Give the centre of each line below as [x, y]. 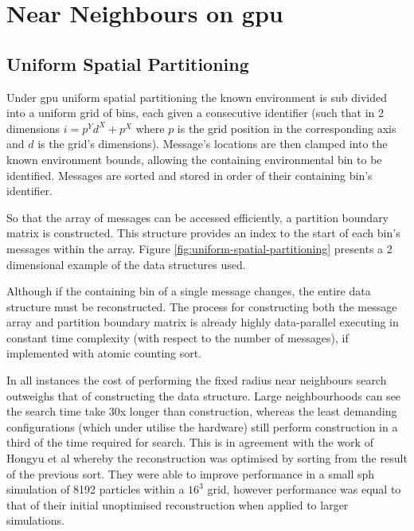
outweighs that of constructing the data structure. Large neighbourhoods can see [204, 395]
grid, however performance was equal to [304, 489]
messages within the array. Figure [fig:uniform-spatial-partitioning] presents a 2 [199, 248]
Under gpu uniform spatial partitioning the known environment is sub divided [197, 97]
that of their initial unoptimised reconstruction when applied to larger [178, 504]
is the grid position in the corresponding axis [287, 128]
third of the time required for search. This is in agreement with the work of [190, 442]
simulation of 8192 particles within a [96, 489]
